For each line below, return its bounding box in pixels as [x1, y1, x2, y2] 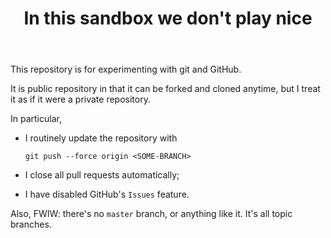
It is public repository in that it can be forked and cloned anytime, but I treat [10, 83, 321, 95]
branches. [10, 218, 52, 231]
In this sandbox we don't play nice [23, 7, 313, 30]
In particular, [10, 113, 62, 125]
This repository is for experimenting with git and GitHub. [10, 63, 242, 76]
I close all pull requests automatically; [24, 169, 180, 181]
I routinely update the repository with [24, 132, 178, 144]
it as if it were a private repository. [10, 93, 151, 106]
